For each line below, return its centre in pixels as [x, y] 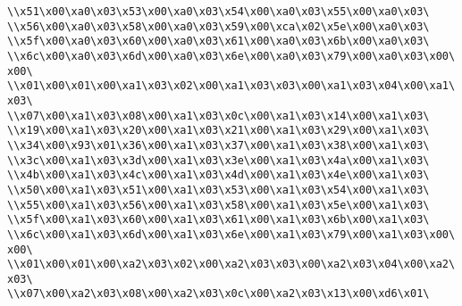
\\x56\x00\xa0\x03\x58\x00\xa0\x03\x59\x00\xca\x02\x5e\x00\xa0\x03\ [218, 26]
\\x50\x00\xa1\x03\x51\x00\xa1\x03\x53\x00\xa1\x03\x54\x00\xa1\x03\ [218, 190]
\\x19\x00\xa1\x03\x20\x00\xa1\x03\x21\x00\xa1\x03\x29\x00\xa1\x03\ [218, 131]
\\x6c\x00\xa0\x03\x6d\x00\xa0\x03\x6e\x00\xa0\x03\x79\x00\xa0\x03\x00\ [231, 56]
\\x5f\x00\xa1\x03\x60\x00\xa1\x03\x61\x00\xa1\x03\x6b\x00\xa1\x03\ [218, 220]
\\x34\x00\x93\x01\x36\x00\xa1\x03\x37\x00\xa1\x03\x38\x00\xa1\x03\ [218, 145]
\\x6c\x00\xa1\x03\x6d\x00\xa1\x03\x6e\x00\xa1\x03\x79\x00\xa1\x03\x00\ [231, 234]
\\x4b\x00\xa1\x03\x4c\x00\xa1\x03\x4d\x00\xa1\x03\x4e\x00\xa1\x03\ [218, 175]
